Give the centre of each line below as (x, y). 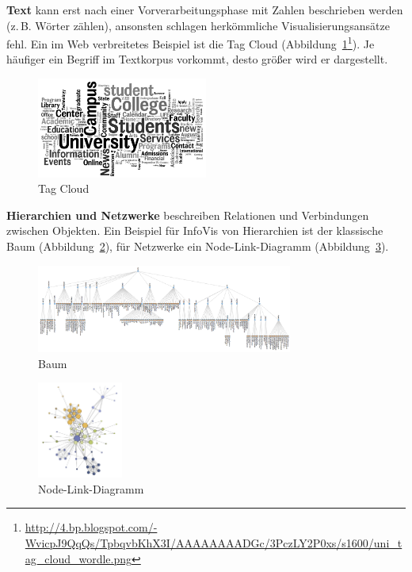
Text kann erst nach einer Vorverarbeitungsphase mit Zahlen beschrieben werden (205, 10)
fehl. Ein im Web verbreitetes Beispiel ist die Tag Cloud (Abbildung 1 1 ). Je (191, 42)
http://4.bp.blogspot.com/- (91, 527)
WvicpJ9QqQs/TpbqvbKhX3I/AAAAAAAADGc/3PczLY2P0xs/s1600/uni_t (214, 543)
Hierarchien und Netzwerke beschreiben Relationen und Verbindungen (188, 215)
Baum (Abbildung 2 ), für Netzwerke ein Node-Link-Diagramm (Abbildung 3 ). (198, 246)
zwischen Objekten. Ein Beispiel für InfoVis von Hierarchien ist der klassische (195, 230)
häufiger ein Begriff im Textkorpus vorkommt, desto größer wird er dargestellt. (197, 59)
